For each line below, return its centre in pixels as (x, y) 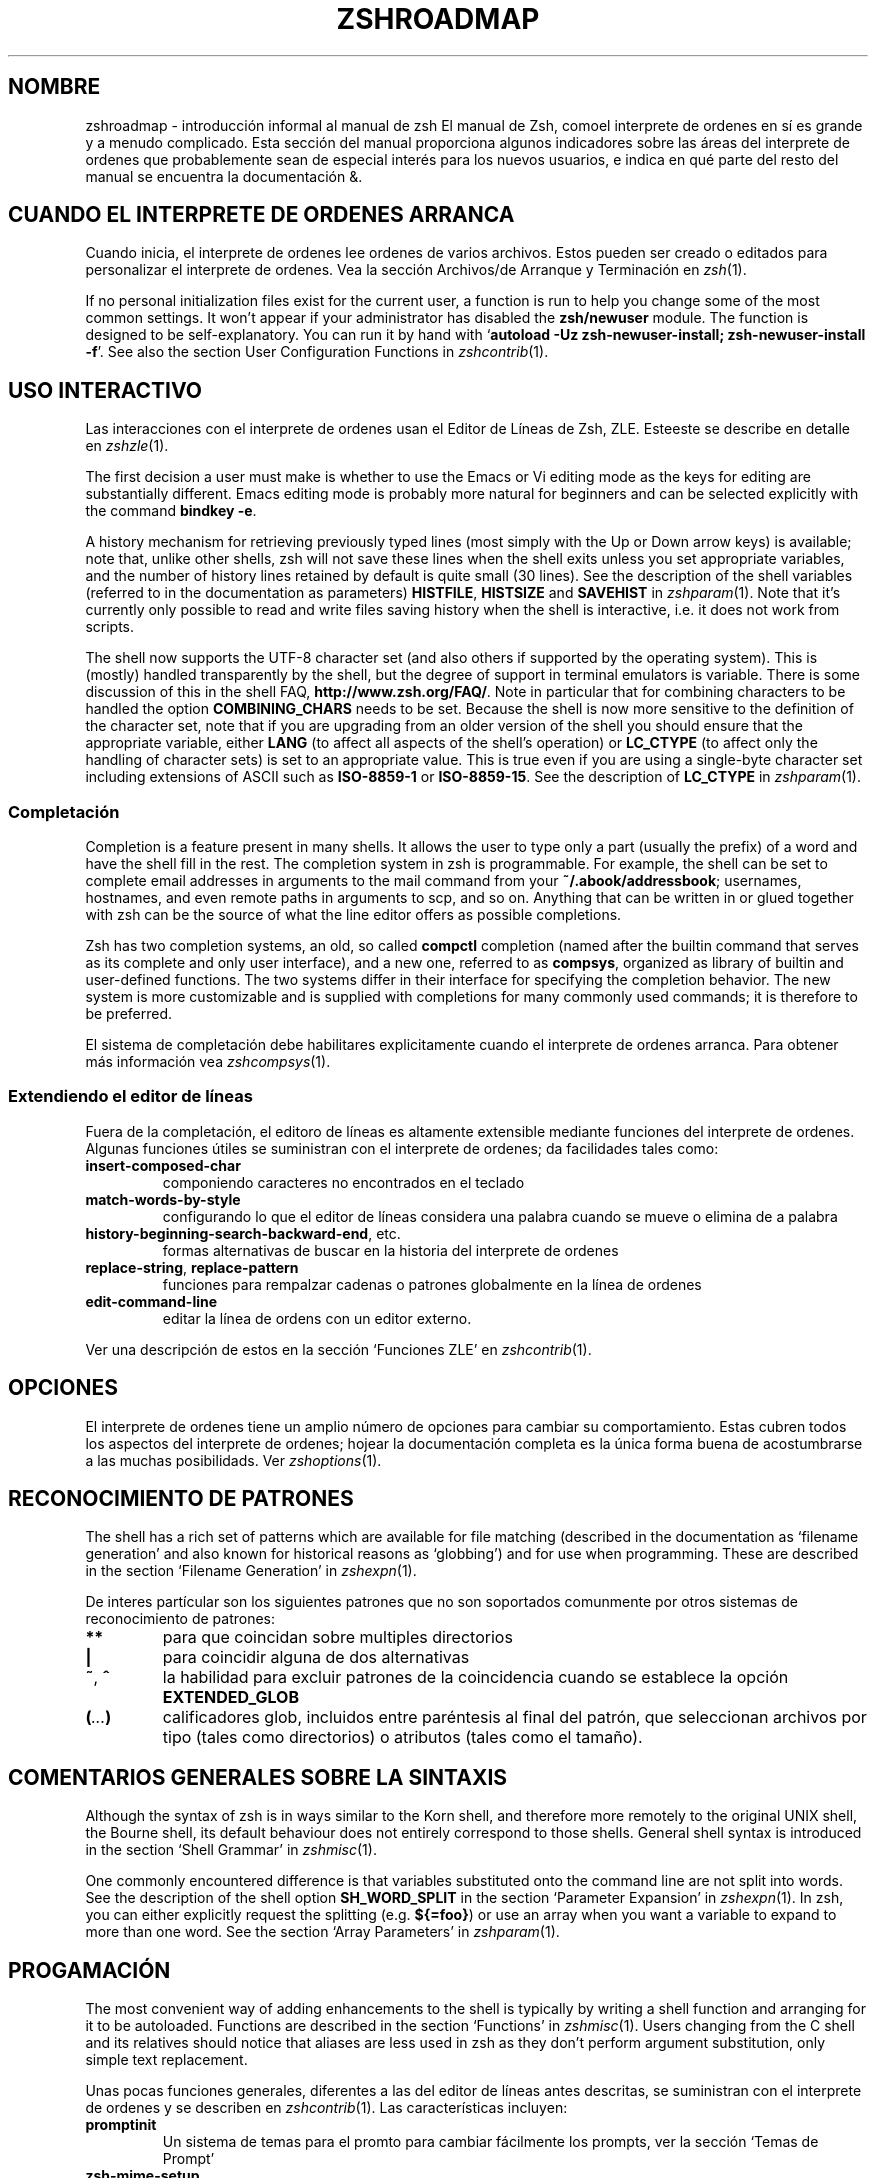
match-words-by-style (163, 1199)
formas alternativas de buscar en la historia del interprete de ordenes (390, 1250)
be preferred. (129, 1014)
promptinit (121, 2125)
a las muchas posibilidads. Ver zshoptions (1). (233, 1460)
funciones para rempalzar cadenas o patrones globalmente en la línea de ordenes (432, 1284)
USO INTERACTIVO (105, 390)
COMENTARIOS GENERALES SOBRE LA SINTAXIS (258, 1777)
